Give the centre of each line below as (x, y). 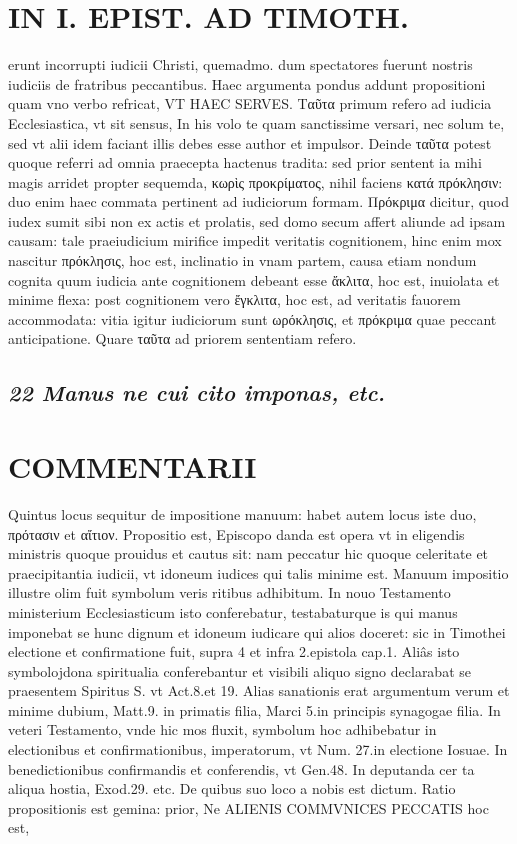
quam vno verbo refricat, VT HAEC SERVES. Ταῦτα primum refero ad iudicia (250, 103)
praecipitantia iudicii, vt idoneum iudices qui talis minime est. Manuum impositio (258, 572)
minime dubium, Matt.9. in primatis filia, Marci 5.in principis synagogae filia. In (254, 709)
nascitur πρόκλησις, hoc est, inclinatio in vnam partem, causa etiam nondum (242, 260)
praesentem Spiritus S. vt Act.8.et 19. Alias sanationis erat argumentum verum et (259, 690)
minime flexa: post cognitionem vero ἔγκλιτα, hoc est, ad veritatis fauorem (234, 299)
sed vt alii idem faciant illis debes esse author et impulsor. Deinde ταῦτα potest (250, 142)
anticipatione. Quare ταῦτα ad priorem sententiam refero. (182, 338)
